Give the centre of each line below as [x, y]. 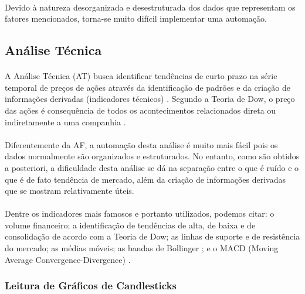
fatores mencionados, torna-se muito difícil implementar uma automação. [136, 18]
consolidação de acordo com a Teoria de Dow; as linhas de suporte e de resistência [152, 236]
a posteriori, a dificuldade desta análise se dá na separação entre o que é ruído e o [152, 167]
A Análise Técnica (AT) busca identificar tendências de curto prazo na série [141, 76]
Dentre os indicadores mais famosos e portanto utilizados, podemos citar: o [140, 213]
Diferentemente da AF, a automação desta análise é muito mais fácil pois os [141, 144]
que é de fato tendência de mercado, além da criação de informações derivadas [145, 179]
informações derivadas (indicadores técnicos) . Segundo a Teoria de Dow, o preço [150, 99]
